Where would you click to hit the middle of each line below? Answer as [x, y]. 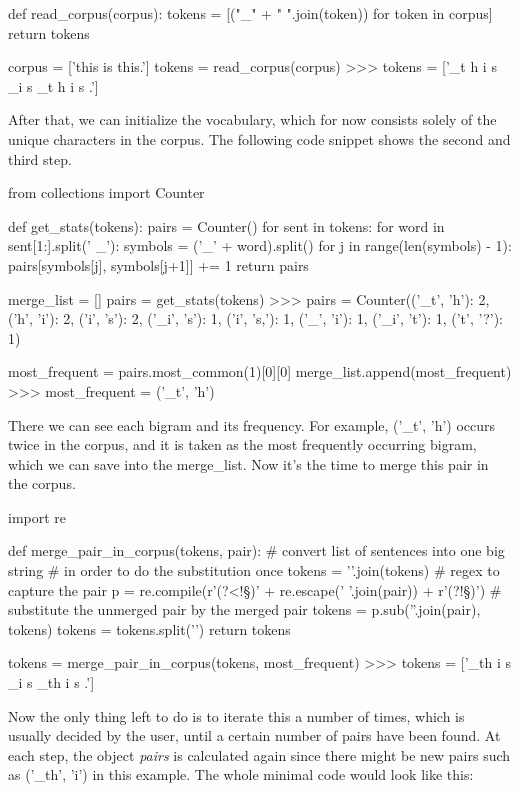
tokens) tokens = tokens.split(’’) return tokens [149, 628]
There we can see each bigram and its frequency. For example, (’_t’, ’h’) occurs [252, 424]
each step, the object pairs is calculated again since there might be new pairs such [259, 754]
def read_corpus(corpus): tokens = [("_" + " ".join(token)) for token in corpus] [250, 13]
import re [37, 516]
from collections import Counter [106, 192]
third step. [40, 158]
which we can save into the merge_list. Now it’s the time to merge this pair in [248, 463]
